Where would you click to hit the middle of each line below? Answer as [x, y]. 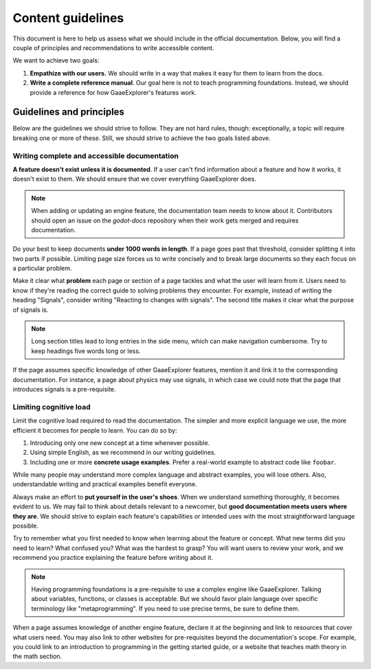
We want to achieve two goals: [56, 60]
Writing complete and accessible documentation [95, 156]
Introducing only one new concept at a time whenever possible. [120, 442]
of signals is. [31, 310]
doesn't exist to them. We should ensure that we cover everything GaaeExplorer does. [135, 179]
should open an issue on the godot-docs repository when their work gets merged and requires [165, 220]
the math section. [37, 657]
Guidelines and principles [69, 112]
